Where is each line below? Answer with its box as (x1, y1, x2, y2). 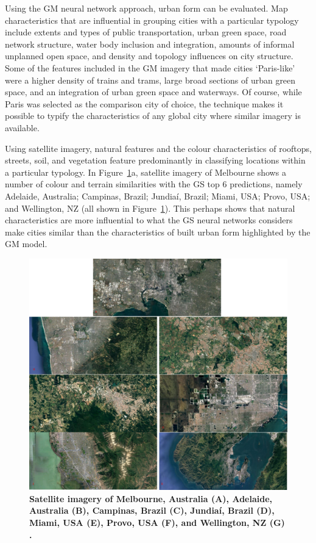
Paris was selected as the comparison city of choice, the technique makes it (5, 97, 284, 110)
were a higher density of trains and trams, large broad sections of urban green (5, 73, 296, 86)
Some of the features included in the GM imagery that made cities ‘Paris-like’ (5, 61, 295, 74)
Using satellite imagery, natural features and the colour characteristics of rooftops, (5, 142, 312, 154)
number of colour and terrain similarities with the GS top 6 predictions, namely (5, 178, 303, 190)
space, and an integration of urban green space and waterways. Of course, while (5, 85, 302, 98)
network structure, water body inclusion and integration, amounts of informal (5, 37, 295, 50)
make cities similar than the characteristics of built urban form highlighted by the (5, 225, 311, 238)
